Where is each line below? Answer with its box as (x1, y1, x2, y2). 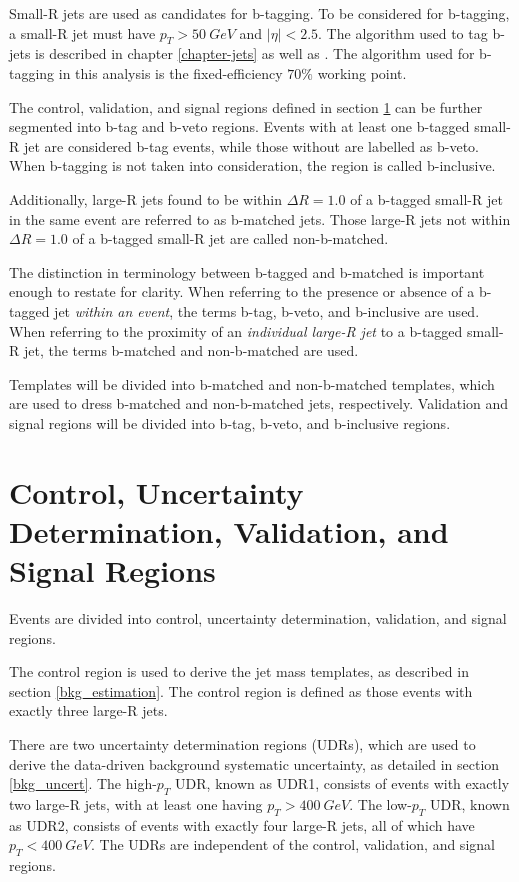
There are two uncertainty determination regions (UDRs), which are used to (9, 733, 476, 754)
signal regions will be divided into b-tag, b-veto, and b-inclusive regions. (9, 412, 451, 433)
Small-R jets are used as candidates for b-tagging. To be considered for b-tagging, (9, 3, 510, 23)
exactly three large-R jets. (9, 700, 168, 721)
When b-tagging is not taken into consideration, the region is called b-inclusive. (9, 155, 496, 176)
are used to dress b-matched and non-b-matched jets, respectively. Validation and (9, 393, 509, 414)
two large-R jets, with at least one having (9, 793, 263, 814)
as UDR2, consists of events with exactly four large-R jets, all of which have (9, 814, 475, 835)
